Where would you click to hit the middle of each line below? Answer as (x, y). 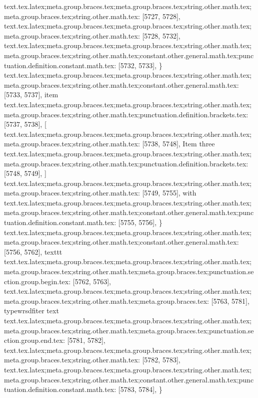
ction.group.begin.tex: (37, 281)
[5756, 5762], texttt (33, 251)
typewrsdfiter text (31, 311)
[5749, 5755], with (169, 193)
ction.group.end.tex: (34, 340)
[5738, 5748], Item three (178, 144)
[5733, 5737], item (31, 94)
